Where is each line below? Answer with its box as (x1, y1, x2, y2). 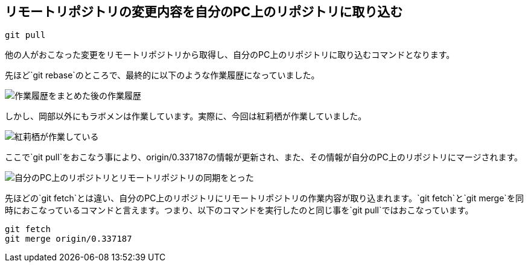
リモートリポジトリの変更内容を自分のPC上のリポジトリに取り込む (5, 4, 403, 19)
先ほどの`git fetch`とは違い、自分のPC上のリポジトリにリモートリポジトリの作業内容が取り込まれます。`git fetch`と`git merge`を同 (5, 193, 524, 204)
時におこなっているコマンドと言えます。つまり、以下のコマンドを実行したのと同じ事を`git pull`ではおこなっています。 (5, 205, 474, 216)
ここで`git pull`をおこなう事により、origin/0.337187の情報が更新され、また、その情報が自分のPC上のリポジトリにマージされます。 (5, 152, 523, 163)
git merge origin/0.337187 (5, 234, 132, 244)
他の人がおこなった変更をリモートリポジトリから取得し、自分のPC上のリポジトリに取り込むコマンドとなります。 (5, 49, 455, 60)
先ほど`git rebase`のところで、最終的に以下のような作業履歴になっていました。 (5, 70, 320, 81)
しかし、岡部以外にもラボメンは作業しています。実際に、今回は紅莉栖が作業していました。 (5, 111, 367, 122)
